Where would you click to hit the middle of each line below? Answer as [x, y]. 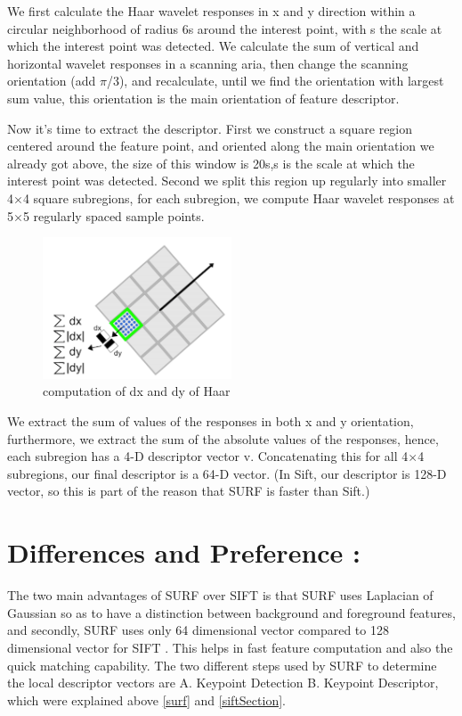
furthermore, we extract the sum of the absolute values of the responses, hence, [223, 438]
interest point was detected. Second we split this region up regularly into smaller [227, 181]
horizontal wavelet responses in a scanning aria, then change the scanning [208, 63]
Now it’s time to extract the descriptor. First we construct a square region [210, 128]
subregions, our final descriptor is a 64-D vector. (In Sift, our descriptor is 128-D [227, 473]
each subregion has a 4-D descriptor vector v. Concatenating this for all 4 [208, 456]
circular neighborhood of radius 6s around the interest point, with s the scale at [225, 28]
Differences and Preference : [184, 552]
